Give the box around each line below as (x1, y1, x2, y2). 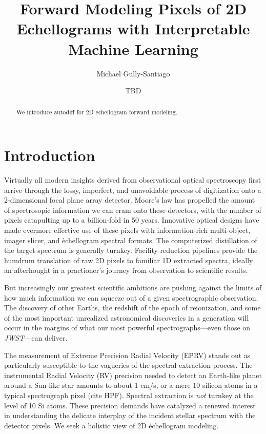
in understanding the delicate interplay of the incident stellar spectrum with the (4, 410, 256, 421)
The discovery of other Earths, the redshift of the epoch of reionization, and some (4, 302, 261, 313)
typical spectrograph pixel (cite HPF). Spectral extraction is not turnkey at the (4, 389, 254, 400)
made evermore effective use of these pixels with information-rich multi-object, (4, 225, 251, 235)
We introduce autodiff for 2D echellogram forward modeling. (16, 108, 177, 116)
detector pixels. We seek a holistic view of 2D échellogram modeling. (4, 420, 219, 430)
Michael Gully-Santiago (96, 68, 170, 78)
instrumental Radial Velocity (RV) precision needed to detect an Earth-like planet (4, 369, 262, 380)
